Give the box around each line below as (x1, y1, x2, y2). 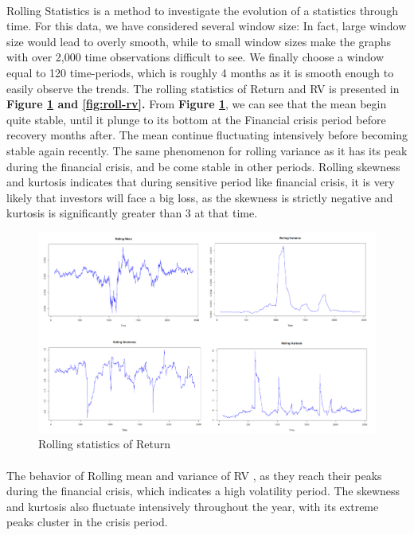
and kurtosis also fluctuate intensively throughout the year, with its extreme (6, 498, 379, 514)
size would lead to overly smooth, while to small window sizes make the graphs (6, 33, 392, 49)
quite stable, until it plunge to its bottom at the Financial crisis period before (6, 111, 386, 127)
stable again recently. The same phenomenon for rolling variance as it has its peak (6, 142, 408, 158)
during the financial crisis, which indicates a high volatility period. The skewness (6, 482, 400, 499)
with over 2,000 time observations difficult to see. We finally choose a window (6, 49, 385, 65)
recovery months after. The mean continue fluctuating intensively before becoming (6, 127, 408, 143)
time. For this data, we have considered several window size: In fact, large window (6, 18, 407, 34)
